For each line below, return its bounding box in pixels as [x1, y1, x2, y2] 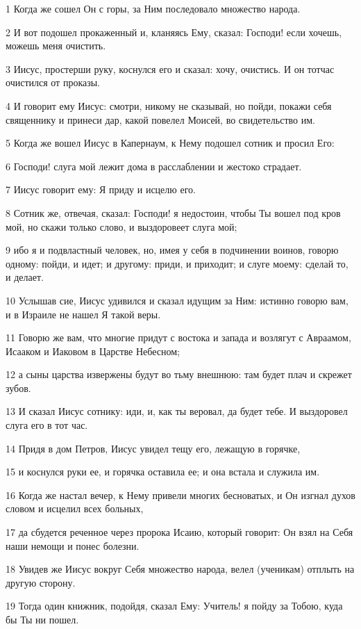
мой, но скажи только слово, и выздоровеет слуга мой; [6, 219, 237, 234]
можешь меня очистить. [6, 38, 106, 53]
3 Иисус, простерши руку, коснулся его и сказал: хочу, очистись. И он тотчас [6, 61, 335, 76]
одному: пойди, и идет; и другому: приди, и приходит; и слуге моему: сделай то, [6, 256, 349, 270]
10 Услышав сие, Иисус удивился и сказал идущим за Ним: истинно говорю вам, [6, 293, 349, 307]
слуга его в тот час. [6, 418, 88, 432]
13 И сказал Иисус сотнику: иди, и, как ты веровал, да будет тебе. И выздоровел [6, 404, 348, 418]
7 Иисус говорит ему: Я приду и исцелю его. [6, 182, 196, 197]
